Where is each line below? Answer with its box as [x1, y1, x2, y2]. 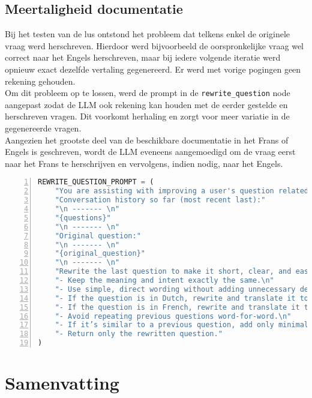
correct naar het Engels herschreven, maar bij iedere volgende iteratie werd [5, 51, 281, 64]
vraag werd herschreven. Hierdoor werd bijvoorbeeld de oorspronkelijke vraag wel [5, 39, 304, 52]
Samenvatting [5, 370, 119, 395]
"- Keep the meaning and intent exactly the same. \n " [55, 276, 274, 285]
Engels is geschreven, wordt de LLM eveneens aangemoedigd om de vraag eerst [5, 145, 296, 158]
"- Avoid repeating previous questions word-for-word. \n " [55, 312, 292, 321]
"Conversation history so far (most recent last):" [55, 196, 266, 205]
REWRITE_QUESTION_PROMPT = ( [38, 178, 154, 187]
